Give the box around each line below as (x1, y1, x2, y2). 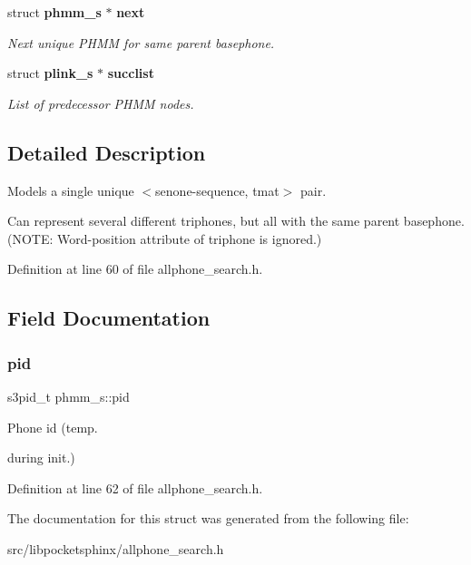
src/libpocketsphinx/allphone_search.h (7, 539, 224, 558)
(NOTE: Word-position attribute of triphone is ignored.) (7, 229, 322, 248)
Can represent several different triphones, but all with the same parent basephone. (7, 211, 465, 230)
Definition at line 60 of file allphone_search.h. (7, 259, 263, 278)
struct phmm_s (7, 3, 102, 21)
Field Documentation (7, 304, 211, 332)
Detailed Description (7, 138, 206, 166)
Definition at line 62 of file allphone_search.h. (7, 478, 263, 497)
